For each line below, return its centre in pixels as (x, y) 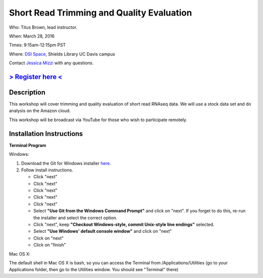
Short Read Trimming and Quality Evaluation (101, 13)
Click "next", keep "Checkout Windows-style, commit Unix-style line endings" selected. (124, 224)
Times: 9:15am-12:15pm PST (37, 45)
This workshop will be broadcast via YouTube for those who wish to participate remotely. (98, 120)
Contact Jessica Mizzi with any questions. (51, 63)
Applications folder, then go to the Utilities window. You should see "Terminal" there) (94, 270)
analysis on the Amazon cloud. (40, 111)
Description (27, 92)
